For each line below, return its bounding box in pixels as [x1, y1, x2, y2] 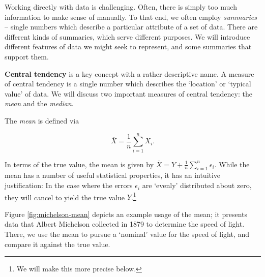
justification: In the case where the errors [5, 180, 133, 191]
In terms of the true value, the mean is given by [5, 159, 154, 169]
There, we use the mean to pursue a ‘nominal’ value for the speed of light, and [5, 229, 249, 239]
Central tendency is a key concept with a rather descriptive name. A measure [5, 68, 254, 79]
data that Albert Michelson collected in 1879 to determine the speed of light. [5, 219, 245, 229]
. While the [214, 159, 250, 169]
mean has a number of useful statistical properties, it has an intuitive [5, 170, 221, 180]
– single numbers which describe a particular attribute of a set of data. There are [5, 21, 258, 32]
